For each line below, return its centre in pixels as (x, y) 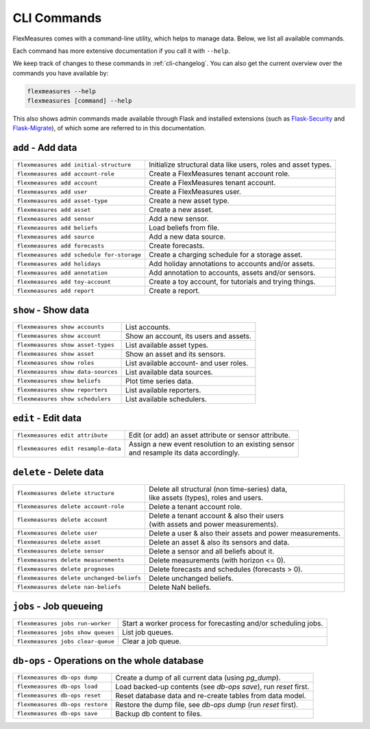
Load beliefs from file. (184, 228)
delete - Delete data (58, 472)
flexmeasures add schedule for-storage (79, 255)
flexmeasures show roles (56, 363)
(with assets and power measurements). (213, 524)
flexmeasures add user (52, 192)
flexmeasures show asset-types (65, 345)
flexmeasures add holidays (59, 264)
